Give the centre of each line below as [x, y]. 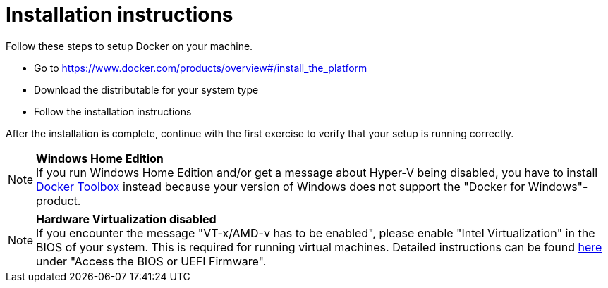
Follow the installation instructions [113, 111]
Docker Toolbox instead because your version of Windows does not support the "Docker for [281, 186]
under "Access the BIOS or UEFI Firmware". [151, 261]
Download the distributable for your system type [146, 89]
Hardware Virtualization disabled [126, 219]
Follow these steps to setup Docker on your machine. [129, 46]
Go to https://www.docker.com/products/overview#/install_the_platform [201, 68]
